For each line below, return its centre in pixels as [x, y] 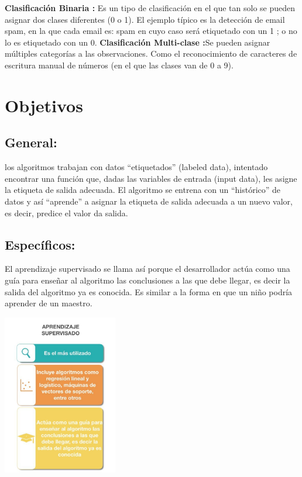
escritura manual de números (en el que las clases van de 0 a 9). [119, 65]
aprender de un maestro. [49, 303]
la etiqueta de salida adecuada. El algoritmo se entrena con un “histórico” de [143, 190]
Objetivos [44, 105]
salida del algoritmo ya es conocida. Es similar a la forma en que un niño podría [149, 291]
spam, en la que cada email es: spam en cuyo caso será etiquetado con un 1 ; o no [151, 31]
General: [31, 142]
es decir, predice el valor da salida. [66, 212]
